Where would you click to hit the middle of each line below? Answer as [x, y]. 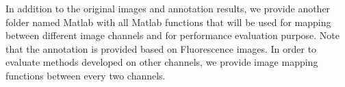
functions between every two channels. [86, 75]
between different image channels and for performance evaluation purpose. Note [173, 35]
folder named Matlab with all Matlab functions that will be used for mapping [168, 22]
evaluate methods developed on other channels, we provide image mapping [162, 62]
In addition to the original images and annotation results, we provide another [168, 8]
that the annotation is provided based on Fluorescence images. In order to [161, 48]
